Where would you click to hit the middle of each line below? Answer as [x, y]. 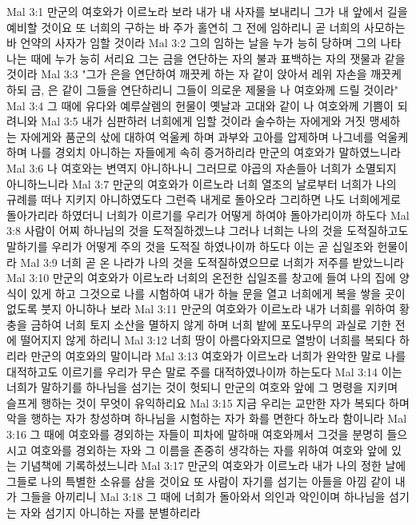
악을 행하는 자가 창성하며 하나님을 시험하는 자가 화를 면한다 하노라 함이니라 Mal [207, 418]
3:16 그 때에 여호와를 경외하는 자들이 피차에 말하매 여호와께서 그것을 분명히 [195, 434]
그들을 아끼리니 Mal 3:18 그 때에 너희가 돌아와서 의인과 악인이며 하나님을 [203, 497]
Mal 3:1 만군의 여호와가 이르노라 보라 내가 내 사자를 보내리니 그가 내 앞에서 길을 [207, 11]
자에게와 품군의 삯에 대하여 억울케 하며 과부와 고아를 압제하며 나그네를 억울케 [214, 136]
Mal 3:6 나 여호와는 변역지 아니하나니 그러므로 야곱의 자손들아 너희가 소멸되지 [202, 167]
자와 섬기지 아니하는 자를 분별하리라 [110, 512]
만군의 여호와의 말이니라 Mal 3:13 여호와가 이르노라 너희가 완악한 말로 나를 [218, 356]
